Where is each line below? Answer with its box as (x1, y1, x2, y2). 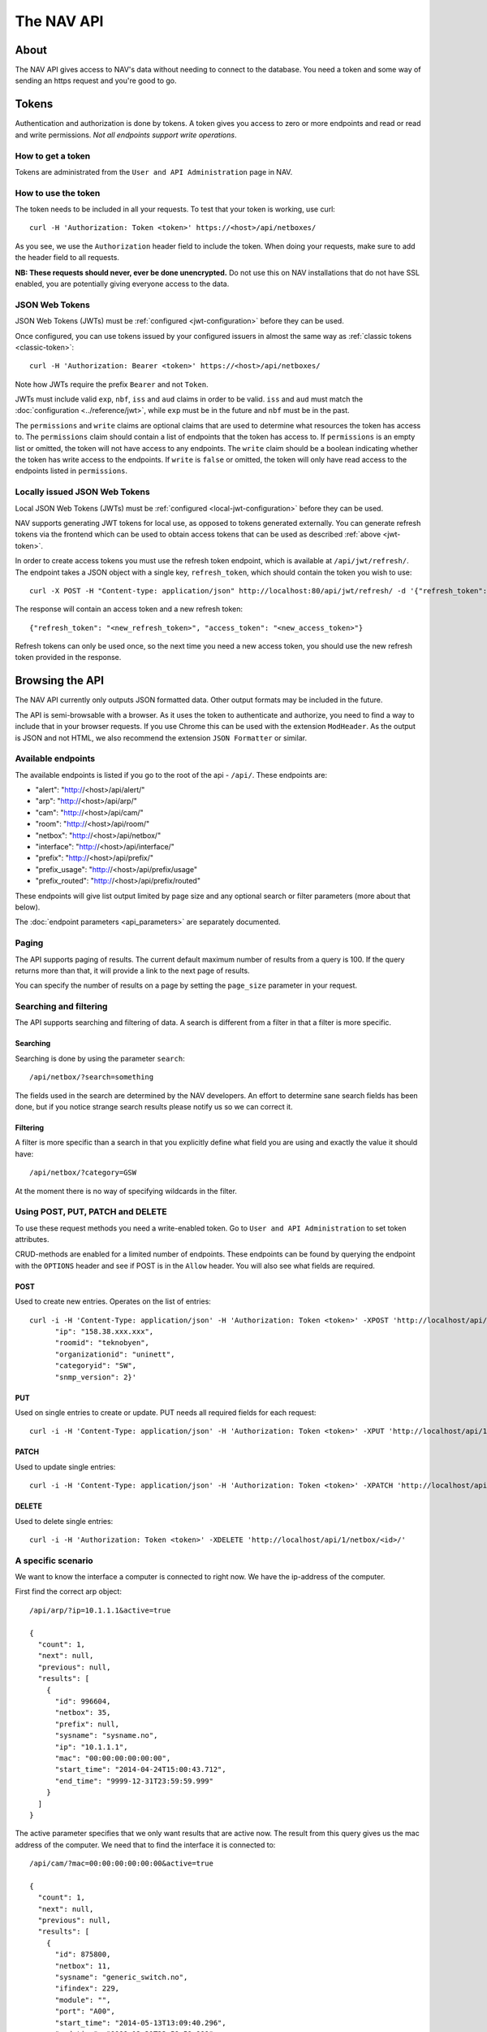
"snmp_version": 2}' (54, 1372, 137, 1382)
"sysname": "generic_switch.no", (54, 1972, 188, 1982)
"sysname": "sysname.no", (54, 1731, 158, 1740)
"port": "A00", (54, 2007, 115, 2016)
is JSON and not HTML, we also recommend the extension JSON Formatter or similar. (15, 732, 308, 743)
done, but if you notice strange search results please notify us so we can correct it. (15, 1102, 293, 1111)
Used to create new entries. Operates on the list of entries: (15, 1296, 211, 1306)
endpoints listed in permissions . (15, 466, 128, 475)
